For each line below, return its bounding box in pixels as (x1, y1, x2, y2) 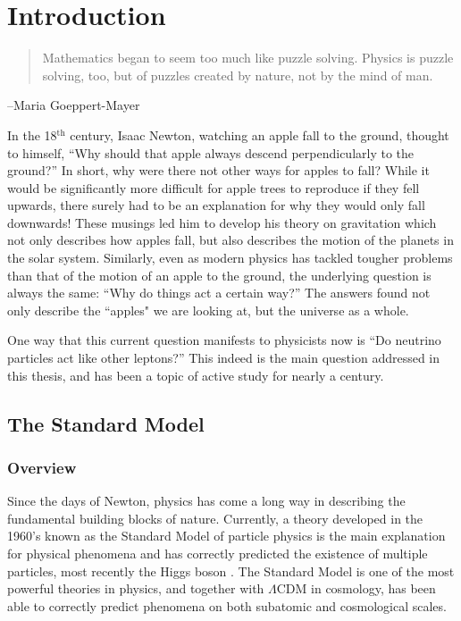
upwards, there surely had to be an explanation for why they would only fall (7, 196, 425, 214)
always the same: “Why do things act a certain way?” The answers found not (7, 283, 431, 302)
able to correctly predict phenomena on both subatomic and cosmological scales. (7, 596, 447, 615)
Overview (7, 456, 77, 478)
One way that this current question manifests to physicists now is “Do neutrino (7, 331, 441, 349)
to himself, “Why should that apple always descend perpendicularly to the (7, 143, 415, 162)
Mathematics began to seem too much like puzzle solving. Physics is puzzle (42, 48, 454, 67)
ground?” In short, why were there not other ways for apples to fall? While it (7, 161, 430, 180)
